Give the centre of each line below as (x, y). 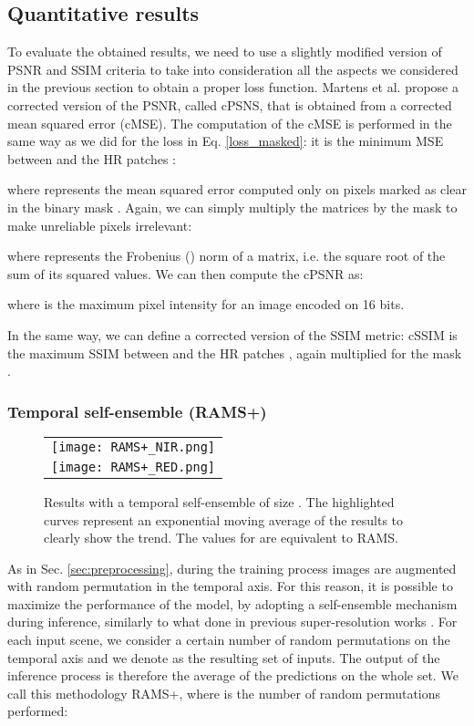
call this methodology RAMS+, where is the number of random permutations (224, 693)
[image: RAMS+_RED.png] (134, 467)
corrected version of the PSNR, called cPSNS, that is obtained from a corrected (230, 104)
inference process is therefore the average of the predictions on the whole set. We (233, 675)
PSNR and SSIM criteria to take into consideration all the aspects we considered (233, 69)
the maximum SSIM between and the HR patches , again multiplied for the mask (235, 353)
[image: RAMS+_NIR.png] (134, 446)
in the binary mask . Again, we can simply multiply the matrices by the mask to (232, 207)
